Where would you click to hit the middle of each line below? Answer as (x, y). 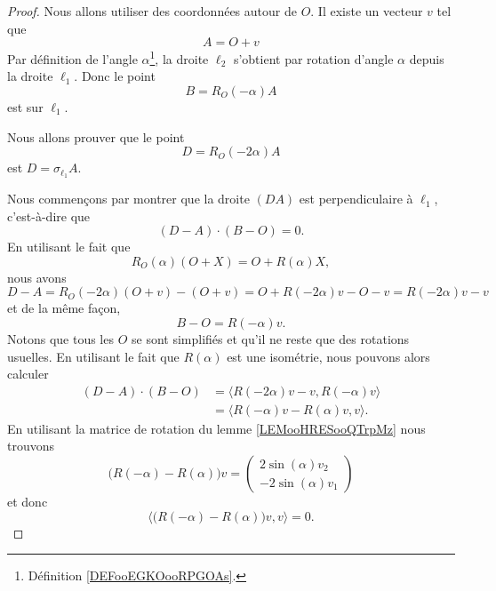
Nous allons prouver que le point (96, 136)
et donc (28, 502)
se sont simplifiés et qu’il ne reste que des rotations (271, 339)
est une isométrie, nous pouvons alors (328, 356)
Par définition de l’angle (72, 58)
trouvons (31, 446)
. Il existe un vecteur (367, 11)
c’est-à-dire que (49, 216)
